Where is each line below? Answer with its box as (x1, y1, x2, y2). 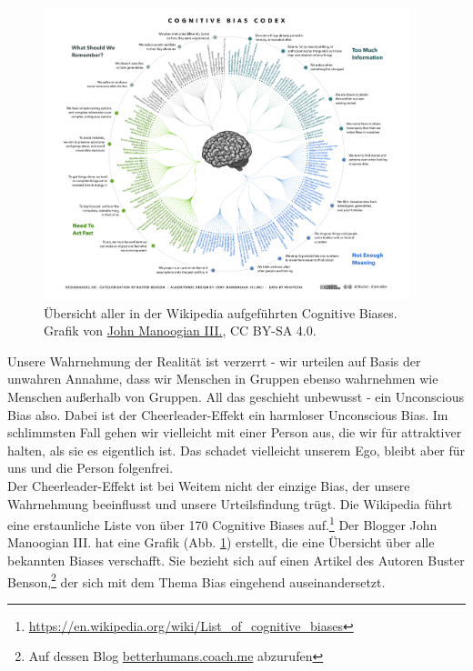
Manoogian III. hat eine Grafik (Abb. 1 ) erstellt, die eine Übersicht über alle (7, 533, 435, 552)
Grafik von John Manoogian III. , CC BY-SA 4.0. (44, 321, 317, 340)
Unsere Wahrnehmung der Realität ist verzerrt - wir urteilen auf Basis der (7, 351, 421, 370)
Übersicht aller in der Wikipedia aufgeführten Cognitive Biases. (44, 303, 398, 322)
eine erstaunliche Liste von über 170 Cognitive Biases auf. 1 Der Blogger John (7, 513, 438, 534)
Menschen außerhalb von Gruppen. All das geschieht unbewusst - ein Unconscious (7, 387, 464, 406)
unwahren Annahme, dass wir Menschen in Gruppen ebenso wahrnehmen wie (7, 369, 438, 388)
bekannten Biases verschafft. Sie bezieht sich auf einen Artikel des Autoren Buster (7, 551, 465, 570)
